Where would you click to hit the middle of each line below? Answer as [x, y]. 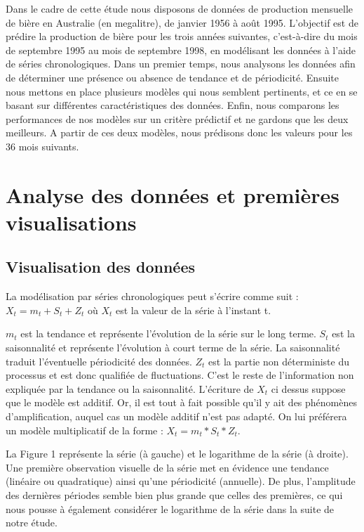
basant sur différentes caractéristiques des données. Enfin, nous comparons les [173, 105]
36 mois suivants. [42, 146]
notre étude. [32, 523]
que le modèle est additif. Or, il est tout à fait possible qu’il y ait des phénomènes [181, 402]
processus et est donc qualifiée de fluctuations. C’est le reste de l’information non [180, 375]
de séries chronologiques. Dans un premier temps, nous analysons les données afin [181, 64]
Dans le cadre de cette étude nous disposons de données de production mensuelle [180, 8]
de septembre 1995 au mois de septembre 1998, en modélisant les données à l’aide [181, 50]
